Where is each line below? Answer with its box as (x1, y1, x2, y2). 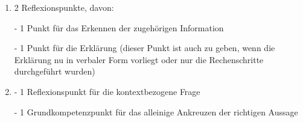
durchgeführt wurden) (14, 65, 95, 78)
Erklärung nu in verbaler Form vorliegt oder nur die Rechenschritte (14, 53, 264, 66)
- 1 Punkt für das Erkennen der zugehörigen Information (14, 21, 224, 34)
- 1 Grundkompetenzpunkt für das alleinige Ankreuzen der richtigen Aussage (14, 105, 298, 118)
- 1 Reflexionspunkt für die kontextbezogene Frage (14, 85, 200, 97)
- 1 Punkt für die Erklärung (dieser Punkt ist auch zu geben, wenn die (14, 41, 275, 54)
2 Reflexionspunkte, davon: (14, 1, 114, 13)
